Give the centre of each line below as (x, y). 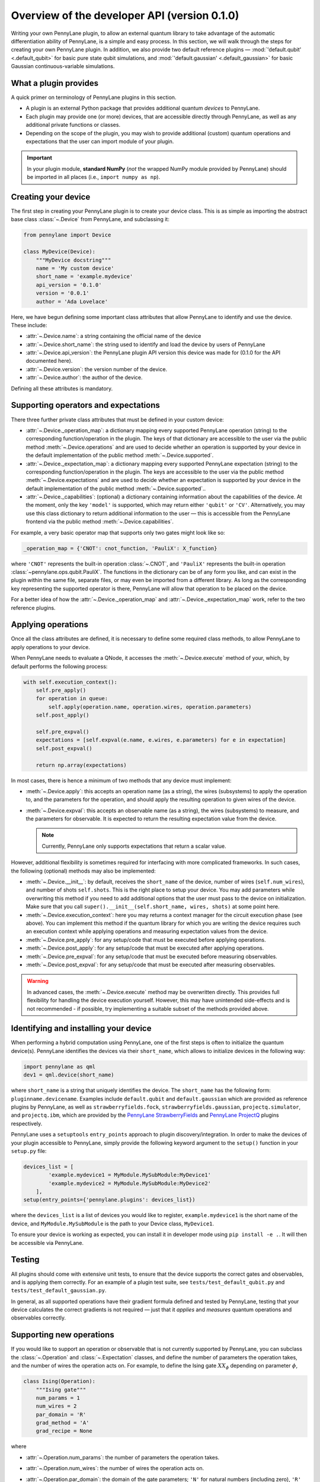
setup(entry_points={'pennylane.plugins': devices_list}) (109, 1200)
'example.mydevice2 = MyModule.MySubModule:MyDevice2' (130, 1183)
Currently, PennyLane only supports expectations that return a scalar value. (134, 846)
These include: (29, 325)
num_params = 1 (58, 1398)
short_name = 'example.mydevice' (84, 277)
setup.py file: (29, 1151)
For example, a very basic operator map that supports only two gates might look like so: (118, 532)
